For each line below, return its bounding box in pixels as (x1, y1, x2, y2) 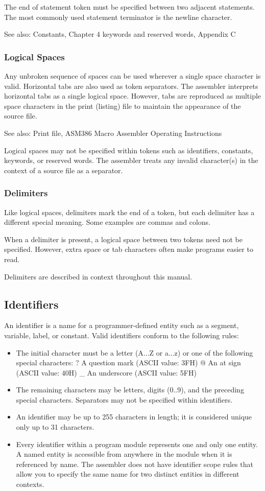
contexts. (16, 479, 44, 489)
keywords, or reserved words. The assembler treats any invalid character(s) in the (4, 155, 258, 166)
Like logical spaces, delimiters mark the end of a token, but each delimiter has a (4, 206, 255, 217)
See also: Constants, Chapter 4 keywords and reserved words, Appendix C (4, 29, 236, 39)
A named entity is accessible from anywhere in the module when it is (16, 449, 232, 459)
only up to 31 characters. (16, 422, 94, 432)
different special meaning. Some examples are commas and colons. (4, 217, 210, 227)
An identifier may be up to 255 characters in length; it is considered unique (16, 411, 252, 422)
